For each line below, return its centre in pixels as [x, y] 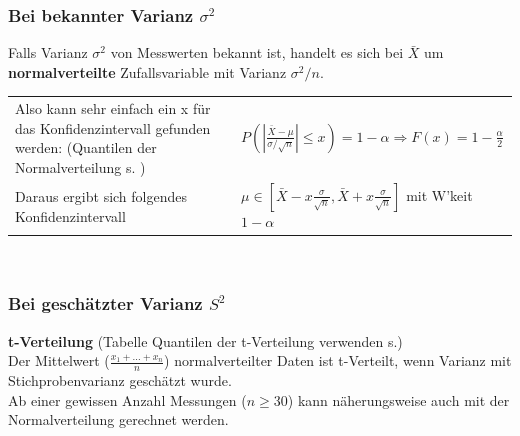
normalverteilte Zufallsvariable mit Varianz [147, 71]
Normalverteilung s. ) [80, 166]
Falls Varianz [48, 52]
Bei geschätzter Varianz [105, 303]
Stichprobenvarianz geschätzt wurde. [120, 380]
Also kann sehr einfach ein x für [113, 108]
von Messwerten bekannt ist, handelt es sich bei [257, 52]
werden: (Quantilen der [86, 147]
